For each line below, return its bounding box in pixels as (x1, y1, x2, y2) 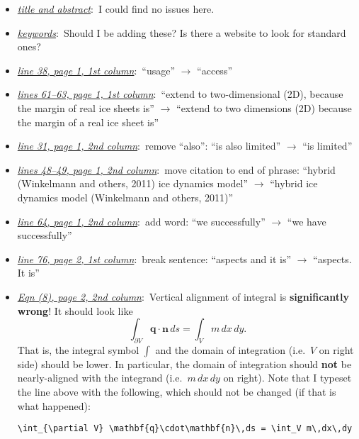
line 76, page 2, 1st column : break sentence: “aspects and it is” (17, 251, 292, 266)
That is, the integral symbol (17, 342, 139, 357)
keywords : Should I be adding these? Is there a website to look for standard (17, 25, 346, 40)
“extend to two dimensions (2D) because (176, 100, 352, 115)
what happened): (17, 398, 91, 413)
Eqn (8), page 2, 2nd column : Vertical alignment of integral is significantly (17, 289, 349, 304)
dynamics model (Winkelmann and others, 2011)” (17, 189, 234, 204)
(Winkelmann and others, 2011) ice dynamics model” (17, 176, 249, 191)
